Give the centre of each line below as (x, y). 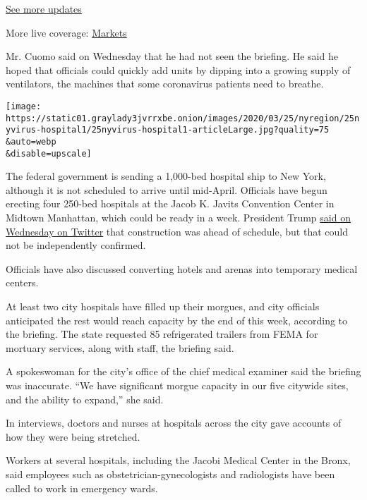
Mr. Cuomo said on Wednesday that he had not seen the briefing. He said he (172, 56)
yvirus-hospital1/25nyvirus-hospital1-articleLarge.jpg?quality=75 (168, 130)
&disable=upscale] (49, 153)
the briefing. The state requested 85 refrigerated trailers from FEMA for (162, 334)
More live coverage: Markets (66, 32)
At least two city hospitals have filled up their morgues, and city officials (163, 306)
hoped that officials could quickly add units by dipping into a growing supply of (178, 69)
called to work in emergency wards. (82, 488)
